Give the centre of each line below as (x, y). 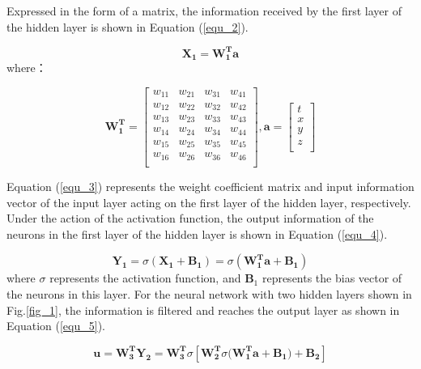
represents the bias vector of (332, 278)
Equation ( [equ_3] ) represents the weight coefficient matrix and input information (210, 186)
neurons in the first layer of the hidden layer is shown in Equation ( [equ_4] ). (197, 233)
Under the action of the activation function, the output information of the (190, 218)
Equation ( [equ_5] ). (56, 326)
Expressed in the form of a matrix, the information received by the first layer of (204, 11)
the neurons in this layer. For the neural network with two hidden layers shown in (209, 293)
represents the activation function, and (145, 278)
